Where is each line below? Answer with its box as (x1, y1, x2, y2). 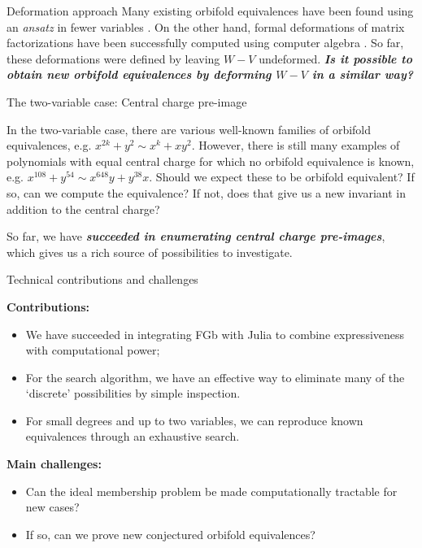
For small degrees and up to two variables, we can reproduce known (25, 411, 363, 428)
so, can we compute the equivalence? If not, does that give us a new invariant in (7, 184, 406, 201)
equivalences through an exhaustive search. (25, 428, 240, 445)
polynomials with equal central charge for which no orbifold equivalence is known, (7, 152, 415, 169)
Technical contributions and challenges (7, 271, 198, 288)
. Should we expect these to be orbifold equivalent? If (149, 168, 415, 185)
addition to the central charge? (7, 200, 160, 217)
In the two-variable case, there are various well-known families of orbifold (7, 120, 372, 137)
